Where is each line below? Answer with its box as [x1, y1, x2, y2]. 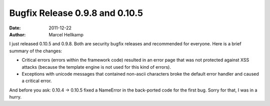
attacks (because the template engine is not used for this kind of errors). [21, 64, 171, 70]
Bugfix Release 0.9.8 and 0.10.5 [9, 7, 143, 18]
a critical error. [21, 78, 52, 84]
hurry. [9, 94, 22, 100]
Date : [9, 25, 21, 31]
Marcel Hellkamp [48, 31, 83, 37]
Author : [9, 31, 26, 37]
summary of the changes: [9, 48, 62, 54]
